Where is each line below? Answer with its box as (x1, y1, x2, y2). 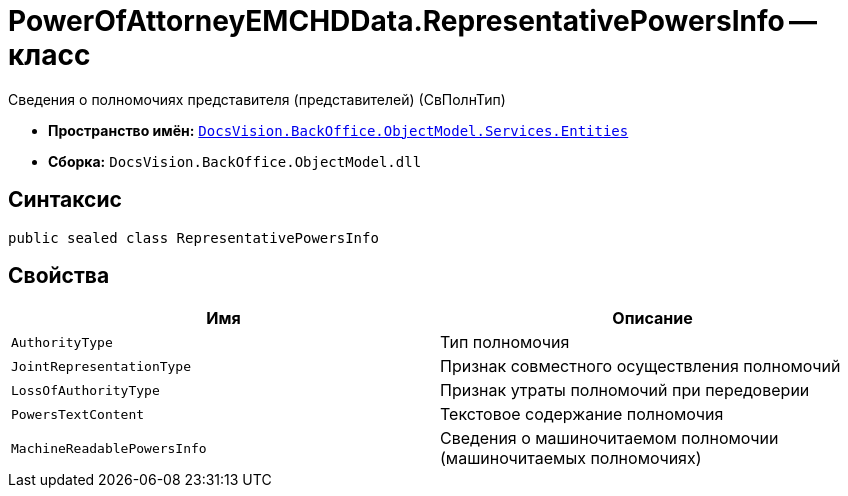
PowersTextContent (11, 406, 145, 422)
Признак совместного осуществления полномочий (440, 356, 841, 377)
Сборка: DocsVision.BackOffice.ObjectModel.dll (48, 152, 422, 170)
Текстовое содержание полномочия (440, 404, 724, 425)
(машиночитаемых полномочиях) (440, 448, 702, 469)
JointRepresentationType (11, 358, 192, 374)
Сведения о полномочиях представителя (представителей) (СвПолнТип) (8, 90, 506, 108)
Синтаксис (8, 187, 122, 213)
